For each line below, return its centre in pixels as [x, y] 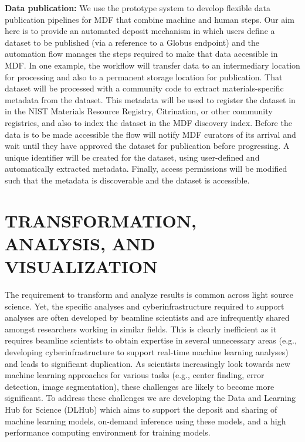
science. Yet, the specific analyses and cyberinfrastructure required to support [145, 306]
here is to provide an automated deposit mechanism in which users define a [140, 31]
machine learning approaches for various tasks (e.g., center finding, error [135, 375]
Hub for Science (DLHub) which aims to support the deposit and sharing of [141, 409]
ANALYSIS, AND [80, 243]
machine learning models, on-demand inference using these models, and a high [145, 421]
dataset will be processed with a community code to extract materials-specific [144, 88]
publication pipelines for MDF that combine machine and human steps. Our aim [150, 19]
